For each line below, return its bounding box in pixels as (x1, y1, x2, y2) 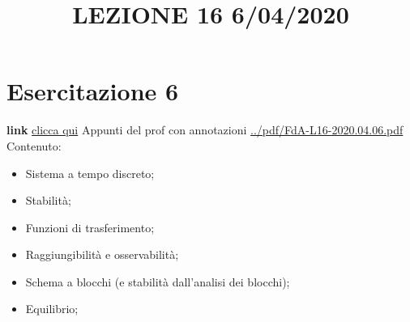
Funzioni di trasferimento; (25, 218, 155, 235)
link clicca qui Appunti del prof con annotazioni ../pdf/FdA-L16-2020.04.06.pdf (6, 121, 404, 138)
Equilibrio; (25, 300, 79, 317)
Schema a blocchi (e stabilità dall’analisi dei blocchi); (25, 273, 290, 290)
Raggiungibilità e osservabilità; (25, 246, 179, 263)
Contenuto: (6, 137, 62, 154)
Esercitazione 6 (6, 74, 179, 108)
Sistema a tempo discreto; (25, 164, 155, 181)
